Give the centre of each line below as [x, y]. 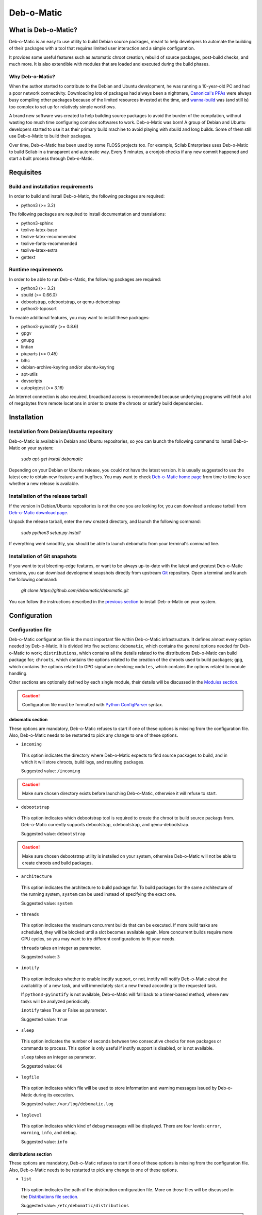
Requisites [25, 173]
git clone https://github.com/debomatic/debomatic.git [75, 590]
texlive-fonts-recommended [49, 243]
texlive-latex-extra [39, 250]
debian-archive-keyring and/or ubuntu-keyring [68, 367]
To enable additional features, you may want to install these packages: [79, 317]
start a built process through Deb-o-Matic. [51, 158]
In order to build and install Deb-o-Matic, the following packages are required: [87, 196]
